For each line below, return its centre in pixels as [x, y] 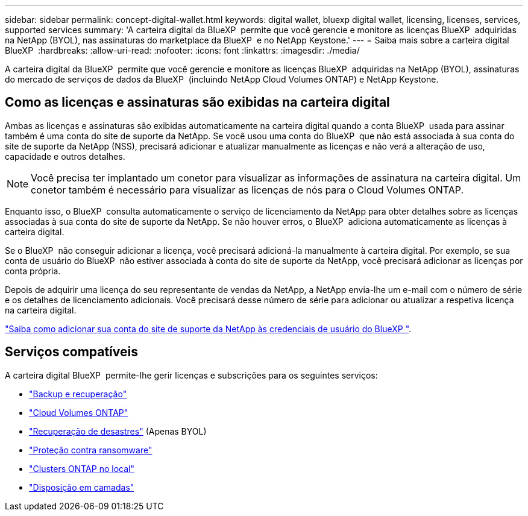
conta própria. [33, 271]
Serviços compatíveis [71, 352]
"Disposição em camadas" [82, 487]
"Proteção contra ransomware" [91, 450]
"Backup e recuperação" [78, 394]
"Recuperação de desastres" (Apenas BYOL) [118, 431]
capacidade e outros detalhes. [65, 156]
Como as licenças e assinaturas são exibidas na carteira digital [197, 102]
